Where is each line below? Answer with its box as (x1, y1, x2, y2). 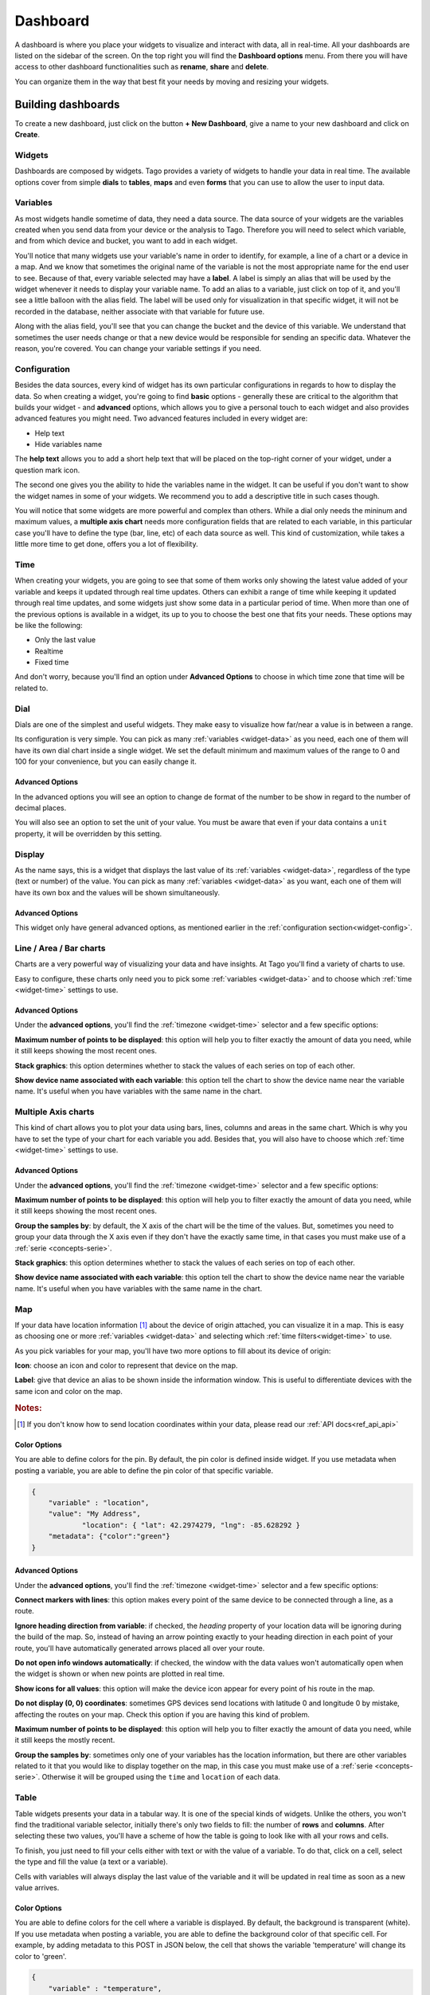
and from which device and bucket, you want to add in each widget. (14, 236, 238, 246)
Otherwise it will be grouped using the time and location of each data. (41, 1772, 280, 1782)
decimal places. (14, 803, 67, 812)
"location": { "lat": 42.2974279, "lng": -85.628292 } (81, 1520, 301, 1530)
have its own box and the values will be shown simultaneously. (14, 887, 221, 897)
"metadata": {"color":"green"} (48, 1532, 170, 1541)
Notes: (14, 1402, 43, 1413)
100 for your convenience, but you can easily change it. (14, 757, 197, 766)
